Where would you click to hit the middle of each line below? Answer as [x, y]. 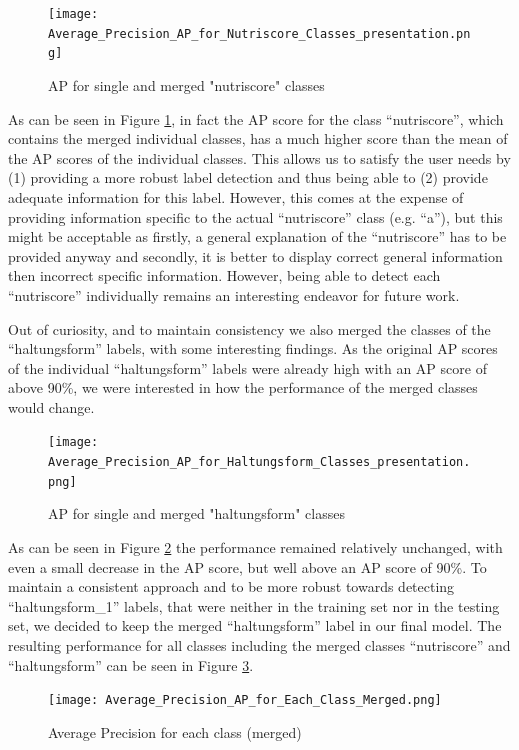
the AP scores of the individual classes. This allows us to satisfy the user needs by [259, 157]
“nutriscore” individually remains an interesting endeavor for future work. [234, 294]
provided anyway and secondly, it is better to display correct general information [255, 255]
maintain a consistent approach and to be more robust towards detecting [231, 586]
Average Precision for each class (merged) [175, 731]
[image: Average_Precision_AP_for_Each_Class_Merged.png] [245, 700]
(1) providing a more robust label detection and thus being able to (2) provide [248, 177]
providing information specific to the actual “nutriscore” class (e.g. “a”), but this [255, 216]
